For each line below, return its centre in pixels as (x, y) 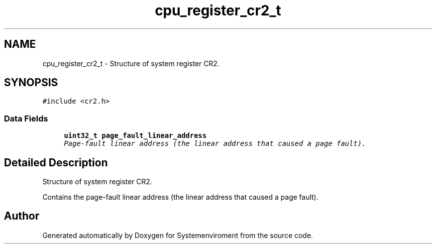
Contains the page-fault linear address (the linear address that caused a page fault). (180, 197)
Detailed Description (56, 162)
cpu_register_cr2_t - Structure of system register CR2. (131, 63)
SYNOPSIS (31, 83)
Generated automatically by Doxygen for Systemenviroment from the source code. (178, 235)
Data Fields (26, 118)
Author (22, 216)
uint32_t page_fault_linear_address (135, 136)
